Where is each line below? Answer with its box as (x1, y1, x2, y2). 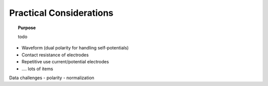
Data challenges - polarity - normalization (9, 75, 94, 81)
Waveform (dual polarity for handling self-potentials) (21, 45, 129, 51)
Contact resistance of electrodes (21, 52, 89, 58)
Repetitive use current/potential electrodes (21, 59, 109, 65)
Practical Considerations (9, 7, 114, 18)
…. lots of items (21, 66, 53, 72)
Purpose (18, 25, 36, 31)
